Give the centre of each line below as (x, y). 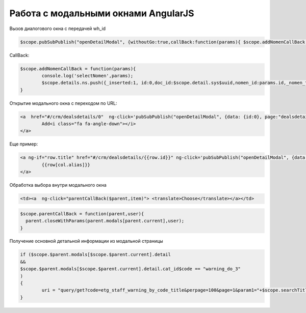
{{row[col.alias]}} (66, 165)
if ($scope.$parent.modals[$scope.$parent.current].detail (95, 255)
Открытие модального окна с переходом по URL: (63, 103)
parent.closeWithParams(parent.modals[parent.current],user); (105, 221)
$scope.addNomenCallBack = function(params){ (78, 68)
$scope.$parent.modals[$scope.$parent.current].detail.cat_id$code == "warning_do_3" (130, 269)
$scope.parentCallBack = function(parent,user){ (82, 214)
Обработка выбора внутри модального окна (58, 185)
